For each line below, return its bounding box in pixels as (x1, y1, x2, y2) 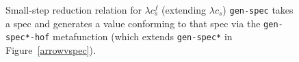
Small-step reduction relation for (5, 3, 142, 16)
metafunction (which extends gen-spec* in (53, 29, 233, 44)
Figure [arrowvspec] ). (5, 42, 96, 57)
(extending (161, 3, 207, 16)
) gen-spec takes (222, 3, 294, 16)
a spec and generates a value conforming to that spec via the (5, 16, 261, 30)
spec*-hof (5, 33, 50, 43)
